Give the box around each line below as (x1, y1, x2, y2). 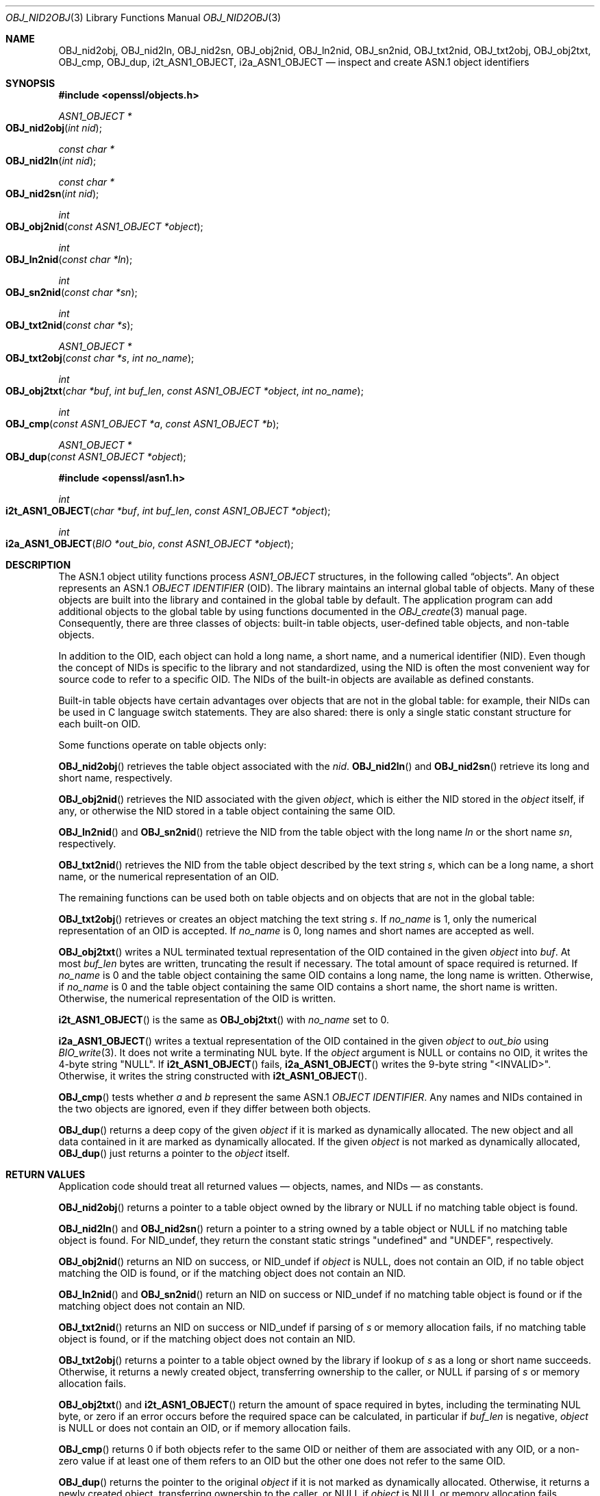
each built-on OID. (58, 718, 140, 730)
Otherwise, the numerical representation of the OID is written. (58, 993, 336, 1004)
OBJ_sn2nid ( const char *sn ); (5, 286, 138, 298)
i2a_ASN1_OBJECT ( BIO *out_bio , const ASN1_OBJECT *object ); (5, 538, 294, 549)
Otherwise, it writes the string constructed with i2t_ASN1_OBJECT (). (58, 1070, 368, 1082)
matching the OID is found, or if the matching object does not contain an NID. (58, 1267, 406, 1279)
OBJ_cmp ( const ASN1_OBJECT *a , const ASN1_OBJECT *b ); (5, 418, 279, 429)
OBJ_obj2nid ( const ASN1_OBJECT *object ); (5, 221, 203, 232)
